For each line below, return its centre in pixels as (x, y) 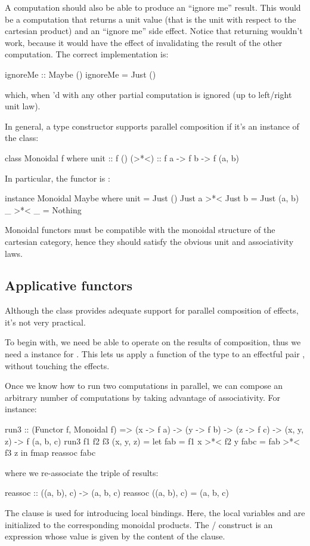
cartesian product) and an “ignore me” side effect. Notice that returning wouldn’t (154, 31)
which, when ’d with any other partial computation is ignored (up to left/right (148, 94)
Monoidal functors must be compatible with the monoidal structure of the (140, 230)
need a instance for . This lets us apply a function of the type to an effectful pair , (155, 354)
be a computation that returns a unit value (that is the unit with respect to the (151, 19)
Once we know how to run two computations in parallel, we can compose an (144, 386)
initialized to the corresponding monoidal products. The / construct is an (139, 524)
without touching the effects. (57, 365)
